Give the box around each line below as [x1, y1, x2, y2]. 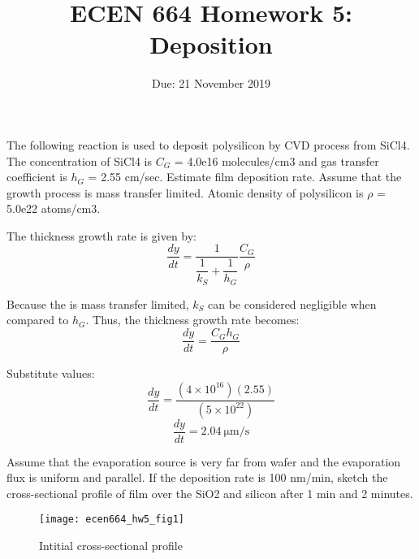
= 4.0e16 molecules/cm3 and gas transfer [174, 152, 379, 169]
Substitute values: [6, 365, 95, 382]
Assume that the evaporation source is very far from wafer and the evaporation [6, 453, 401, 470]
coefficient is [6, 168, 67, 185]
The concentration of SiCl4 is [6, 152, 153, 169]
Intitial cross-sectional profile [39, 537, 183, 554]
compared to [6, 311, 69, 328]
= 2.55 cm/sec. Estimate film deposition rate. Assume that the [88, 168, 402, 185]
